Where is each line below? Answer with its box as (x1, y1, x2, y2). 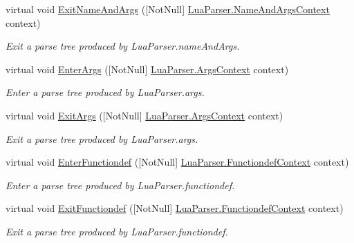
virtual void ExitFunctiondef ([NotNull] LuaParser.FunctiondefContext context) (6, 201, 344, 215)
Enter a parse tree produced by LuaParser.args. (6, 85, 205, 99)
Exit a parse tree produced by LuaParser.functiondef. (6, 224, 228, 238)
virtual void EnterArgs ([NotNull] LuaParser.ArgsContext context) (6, 61, 289, 76)
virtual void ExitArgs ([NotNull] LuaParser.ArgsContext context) (6, 108, 283, 122)
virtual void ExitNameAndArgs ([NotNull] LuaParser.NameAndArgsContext (6, 2, 330, 16)
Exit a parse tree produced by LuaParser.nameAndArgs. (6, 39, 240, 53)
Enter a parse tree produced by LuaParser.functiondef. (6, 177, 235, 192)
